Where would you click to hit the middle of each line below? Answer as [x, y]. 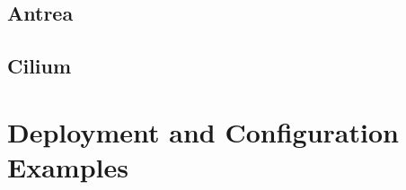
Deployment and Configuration [203, 131]
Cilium [40, 66]
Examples [68, 166]
